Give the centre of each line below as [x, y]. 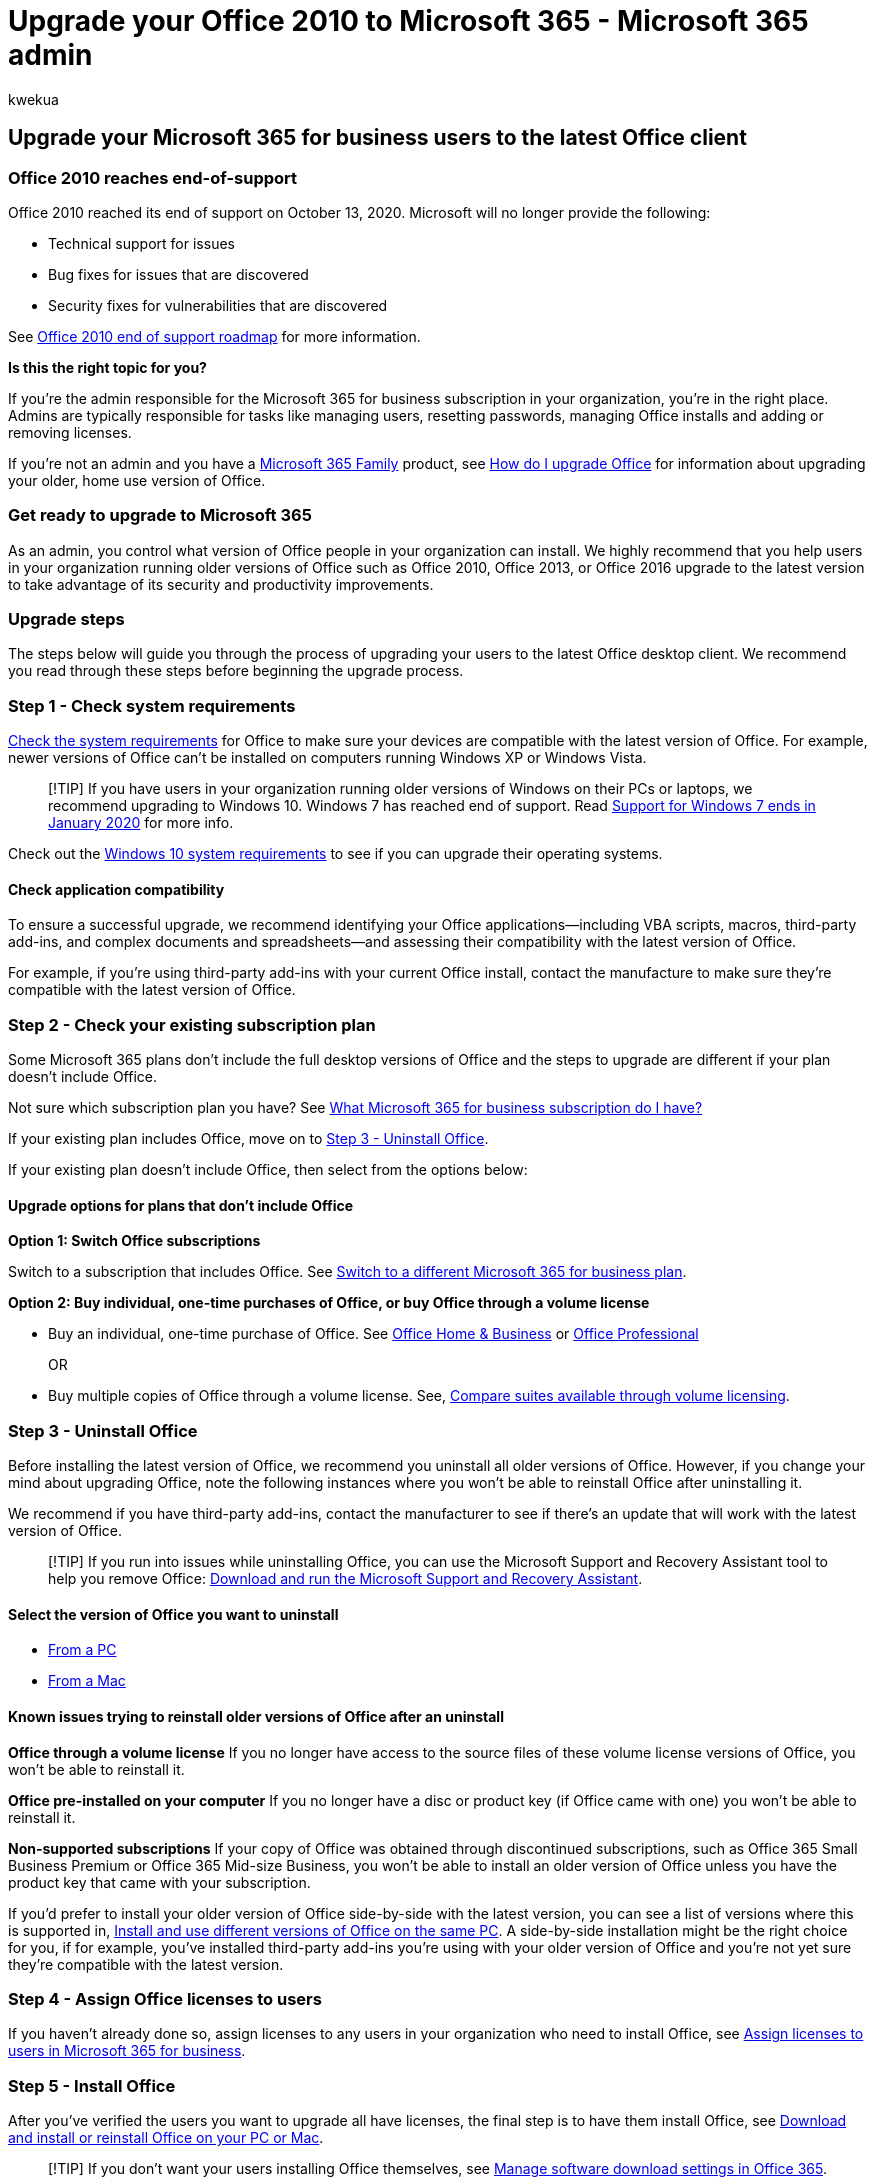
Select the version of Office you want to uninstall [173, 1614]
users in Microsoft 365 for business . [127, 2051]
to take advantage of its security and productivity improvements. [221, 584]
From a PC [82, 1650]
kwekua [33, 99]
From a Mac [87, 1681]
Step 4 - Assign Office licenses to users [165, 1998]
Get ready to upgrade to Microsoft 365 [160, 515]
